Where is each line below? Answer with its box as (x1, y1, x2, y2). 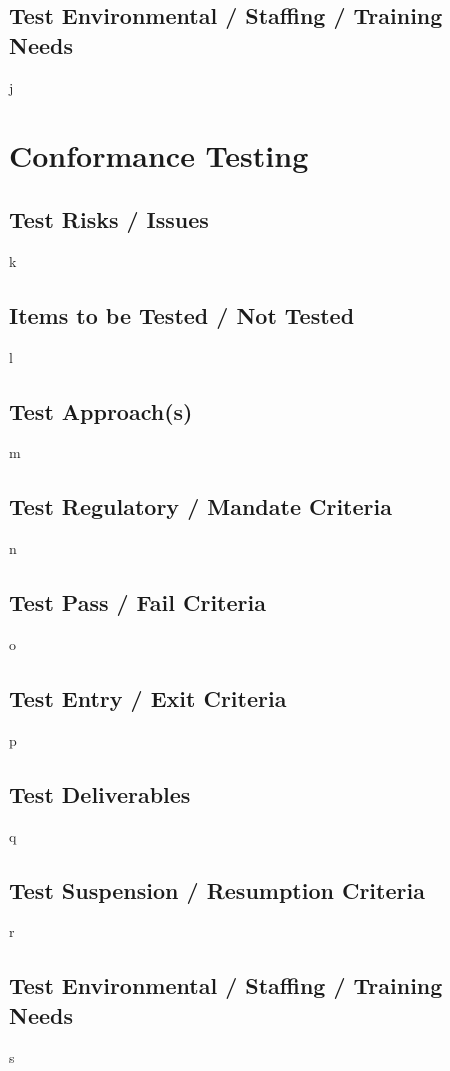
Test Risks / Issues (9, 203, 209, 234)
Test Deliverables (9, 778, 191, 809)
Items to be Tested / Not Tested (9, 299, 355, 330)
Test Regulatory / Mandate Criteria (9, 491, 392, 522)
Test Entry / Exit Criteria (9, 682, 287, 713)
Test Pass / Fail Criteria (9, 587, 266, 618)
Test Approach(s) (9, 395, 193, 426)
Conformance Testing (9, 135, 309, 176)
